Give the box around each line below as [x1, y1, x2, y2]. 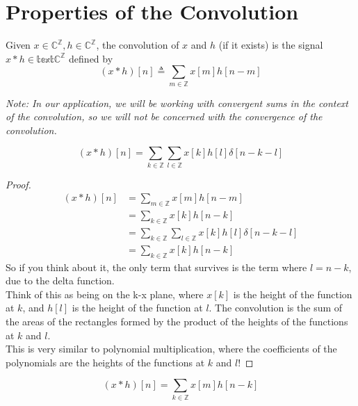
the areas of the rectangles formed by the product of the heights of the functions [6, 314, 348, 329]
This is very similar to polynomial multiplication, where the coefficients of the [6, 341, 337, 356]
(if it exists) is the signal [218, 38, 323, 52]
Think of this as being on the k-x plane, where [6, 286, 204, 301]
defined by [69, 51, 113, 65]
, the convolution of [96, 38, 179, 52]
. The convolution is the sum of [209, 300, 343, 315]
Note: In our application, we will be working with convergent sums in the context [6, 95, 349, 110]
